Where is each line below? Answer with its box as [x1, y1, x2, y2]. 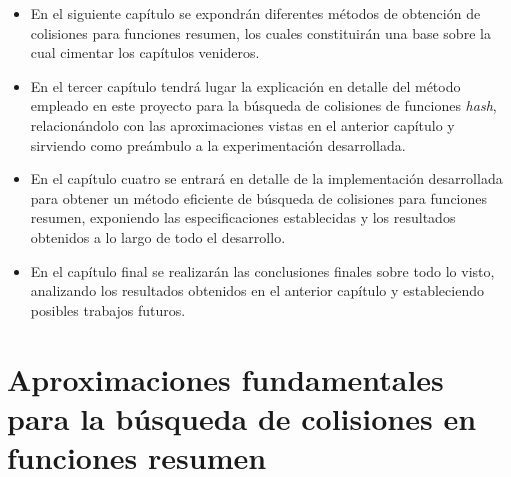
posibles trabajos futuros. [30, 299, 186, 320]
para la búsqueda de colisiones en [7, 397, 477, 438]
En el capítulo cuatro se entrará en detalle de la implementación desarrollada [30, 168, 503, 189]
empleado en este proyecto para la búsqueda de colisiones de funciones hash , [30, 95, 497, 116]
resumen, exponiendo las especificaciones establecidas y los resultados [30, 207, 456, 228]
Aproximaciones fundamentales [7, 358, 444, 399]
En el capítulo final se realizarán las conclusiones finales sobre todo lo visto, [30, 260, 495, 281]
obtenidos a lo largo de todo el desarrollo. [30, 226, 286, 247]
